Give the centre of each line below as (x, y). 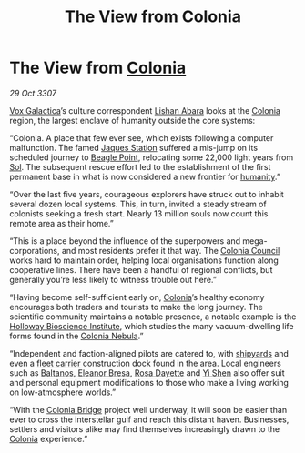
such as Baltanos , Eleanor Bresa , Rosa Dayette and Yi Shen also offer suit (147, 372)
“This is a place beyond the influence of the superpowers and (125, 241)
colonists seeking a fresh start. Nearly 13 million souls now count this (139, 213)
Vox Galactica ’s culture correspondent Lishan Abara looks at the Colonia (145, 110)
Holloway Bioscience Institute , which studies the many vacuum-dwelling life (152, 326)
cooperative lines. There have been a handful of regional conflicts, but (141, 269)
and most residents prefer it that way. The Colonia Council (171, 250)
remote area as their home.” (61, 223)
